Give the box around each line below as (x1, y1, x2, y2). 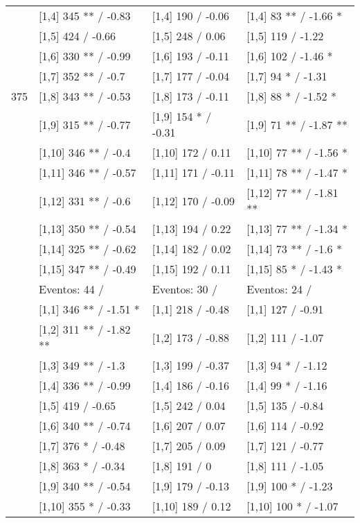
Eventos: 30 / (152, 281, 217, 297)
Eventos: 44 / (39, 281, 105, 297)
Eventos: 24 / (246, 281, 312, 297)
